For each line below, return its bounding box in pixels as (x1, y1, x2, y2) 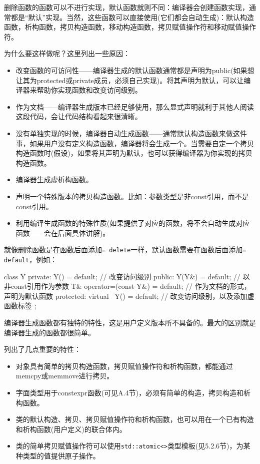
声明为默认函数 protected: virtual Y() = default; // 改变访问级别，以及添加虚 (4, 290, 254, 301)
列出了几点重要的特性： (4, 344, 81, 354)
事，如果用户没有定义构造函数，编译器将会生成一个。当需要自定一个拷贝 (15, 138, 254, 148)
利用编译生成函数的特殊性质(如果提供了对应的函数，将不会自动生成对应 (15, 218, 250, 228)
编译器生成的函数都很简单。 (4, 327, 95, 337)
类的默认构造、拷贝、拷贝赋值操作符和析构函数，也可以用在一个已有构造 (15, 414, 254, 424)
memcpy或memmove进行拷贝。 (15, 370, 114, 381)
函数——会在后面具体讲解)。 (15, 227, 110, 238)
